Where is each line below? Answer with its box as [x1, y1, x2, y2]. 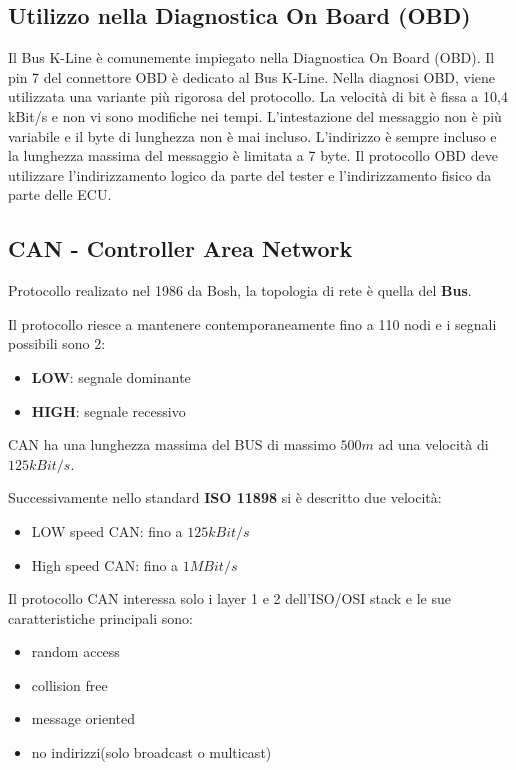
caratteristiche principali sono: [8, 607, 194, 628]
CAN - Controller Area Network [8, 233, 353, 264]
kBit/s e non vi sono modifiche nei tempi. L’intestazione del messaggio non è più [8, 105, 502, 126]
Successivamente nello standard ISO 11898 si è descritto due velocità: [8, 487, 442, 508]
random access [31, 641, 120, 662]
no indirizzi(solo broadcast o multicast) [31, 742, 272, 763]
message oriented [31, 708, 136, 729]
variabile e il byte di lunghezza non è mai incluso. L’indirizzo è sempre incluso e [8, 125, 497, 146]
